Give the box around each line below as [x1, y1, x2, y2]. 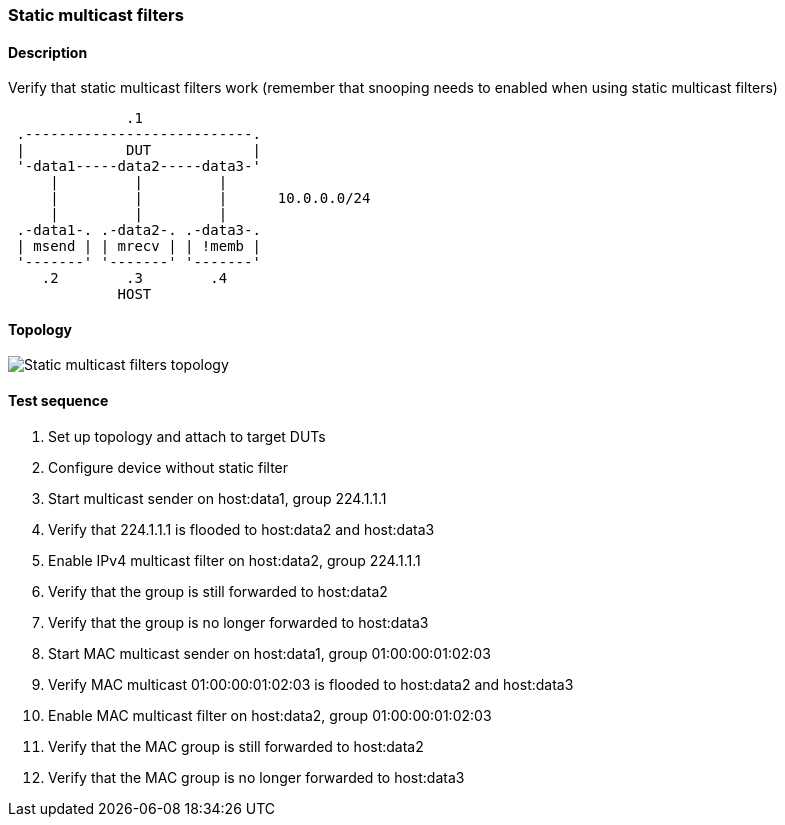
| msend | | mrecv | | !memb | [16, 238, 261, 255]
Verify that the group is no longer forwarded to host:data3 [48, 613, 429, 631]
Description [8, 43, 88, 61]
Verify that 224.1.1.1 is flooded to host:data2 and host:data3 [48, 520, 435, 538]
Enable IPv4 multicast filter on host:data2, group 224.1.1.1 [48, 551, 421, 569]
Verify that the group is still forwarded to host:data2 [48, 582, 388, 600]
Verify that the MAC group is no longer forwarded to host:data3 [48, 768, 465, 786]
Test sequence [8, 392, 109, 410]
